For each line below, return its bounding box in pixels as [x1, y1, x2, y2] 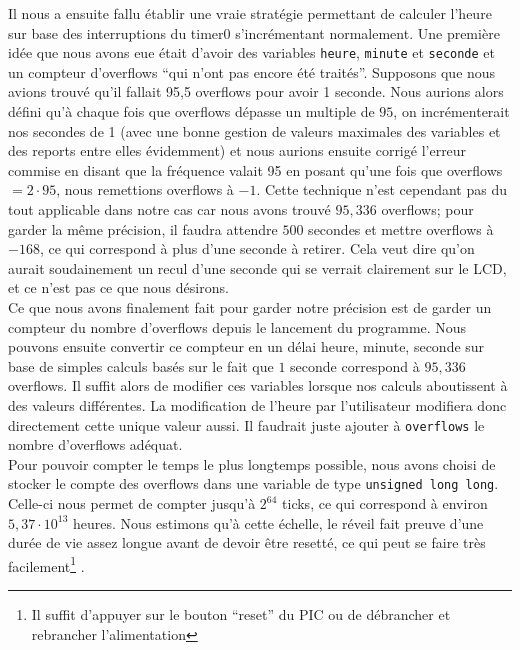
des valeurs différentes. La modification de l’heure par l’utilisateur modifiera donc [8, 394, 507, 415]
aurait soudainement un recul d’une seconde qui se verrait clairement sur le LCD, [8, 257, 507, 278]
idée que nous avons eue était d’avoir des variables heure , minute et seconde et [8, 42, 496, 63]
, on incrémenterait [393, 101, 510, 122]
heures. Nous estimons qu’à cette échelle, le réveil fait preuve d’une [73, 512, 484, 533]
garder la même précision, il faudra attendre [8, 218, 278, 239]
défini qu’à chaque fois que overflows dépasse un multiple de [8, 101, 375, 122]
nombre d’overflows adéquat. [8, 434, 183, 455]
